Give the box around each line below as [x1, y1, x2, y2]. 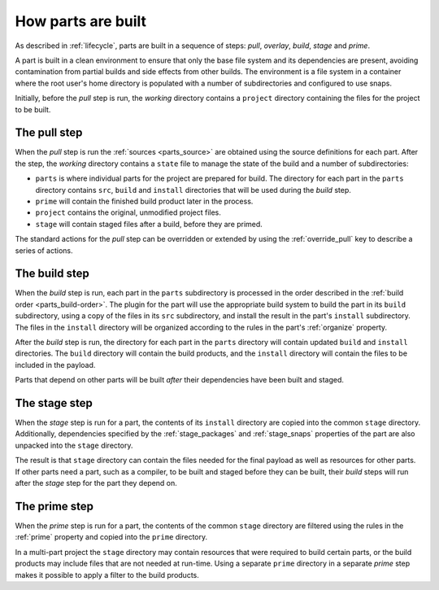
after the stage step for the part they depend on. [15, 479, 178, 488]
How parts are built [15, 12, 146, 30]
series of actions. [15, 245, 73, 256]
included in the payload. [15, 360, 96, 369]
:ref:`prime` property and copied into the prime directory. [15, 532, 208, 542]
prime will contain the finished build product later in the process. [35, 196, 254, 206]
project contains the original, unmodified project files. [35, 208, 221, 217]
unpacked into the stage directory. [15, 440, 133, 450]
